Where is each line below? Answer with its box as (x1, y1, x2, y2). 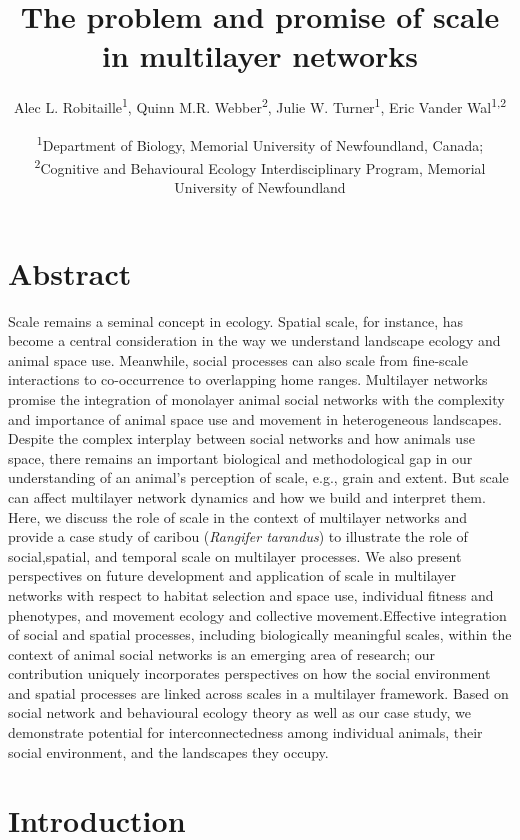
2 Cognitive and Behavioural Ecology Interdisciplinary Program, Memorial (34, 154, 486, 178)
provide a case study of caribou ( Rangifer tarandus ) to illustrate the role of (8, 526, 468, 547)
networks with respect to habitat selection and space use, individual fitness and (8, 584, 494, 605)
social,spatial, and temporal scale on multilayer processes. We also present (8, 545, 462, 566)
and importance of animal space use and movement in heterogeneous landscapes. (8, 408, 502, 429)
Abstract (8, 252, 132, 293)
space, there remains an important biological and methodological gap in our (8, 447, 473, 468)
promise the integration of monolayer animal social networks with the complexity (8, 388, 505, 409)
